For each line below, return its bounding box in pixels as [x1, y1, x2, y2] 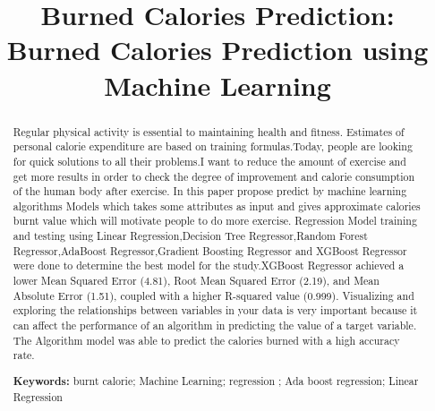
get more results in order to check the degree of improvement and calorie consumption [13, 168, 415, 184]
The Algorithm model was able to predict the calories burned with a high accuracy [13, 332, 400, 347]
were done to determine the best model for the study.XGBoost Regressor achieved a [13, 258, 405, 273]
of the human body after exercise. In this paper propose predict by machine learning [13, 184, 407, 199]
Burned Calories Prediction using [6, 31, 429, 68]
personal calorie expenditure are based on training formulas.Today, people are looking [13, 139, 413, 154]
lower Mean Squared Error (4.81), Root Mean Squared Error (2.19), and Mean [13, 273, 380, 288]
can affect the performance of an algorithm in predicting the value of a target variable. [13, 318, 417, 333]
